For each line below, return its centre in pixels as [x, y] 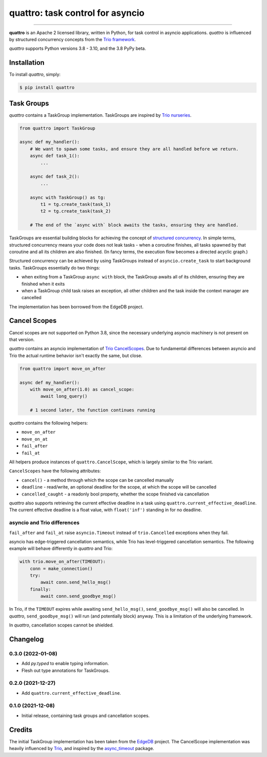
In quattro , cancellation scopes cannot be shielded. [61, 625]
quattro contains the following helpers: [49, 423]
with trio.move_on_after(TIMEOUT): [63, 562]
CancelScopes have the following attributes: [55, 471]
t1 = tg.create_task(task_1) [76, 204]
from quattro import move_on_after [63, 369]
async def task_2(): [55, 177]
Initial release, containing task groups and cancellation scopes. [86, 715]
